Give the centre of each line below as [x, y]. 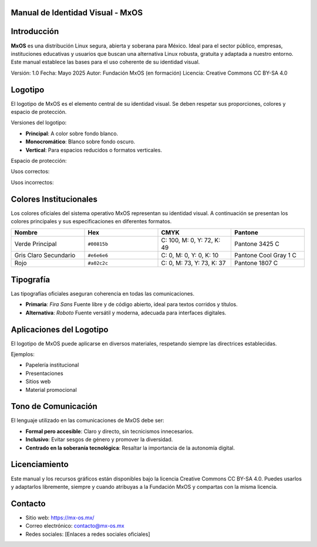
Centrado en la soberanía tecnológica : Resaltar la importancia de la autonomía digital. [130, 448]
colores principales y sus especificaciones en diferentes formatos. [91, 222]
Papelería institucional [52, 365]
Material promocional [51, 390]
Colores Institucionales [54, 199]
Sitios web [38, 381]
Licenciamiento [40, 464]
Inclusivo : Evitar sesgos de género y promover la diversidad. [99, 439]
